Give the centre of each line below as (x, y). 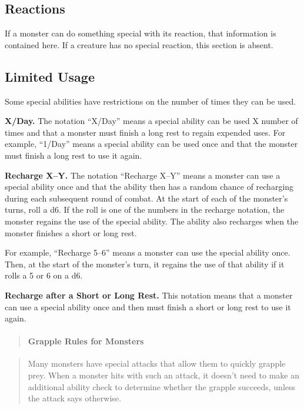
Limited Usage (50, 76)
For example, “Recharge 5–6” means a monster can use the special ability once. (148, 252)
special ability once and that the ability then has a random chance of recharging (149, 187)
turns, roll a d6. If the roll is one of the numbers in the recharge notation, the (145, 209)
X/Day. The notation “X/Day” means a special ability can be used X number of (151, 121)
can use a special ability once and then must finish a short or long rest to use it (148, 306)
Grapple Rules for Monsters (86, 341)
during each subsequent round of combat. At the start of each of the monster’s (146, 198)
